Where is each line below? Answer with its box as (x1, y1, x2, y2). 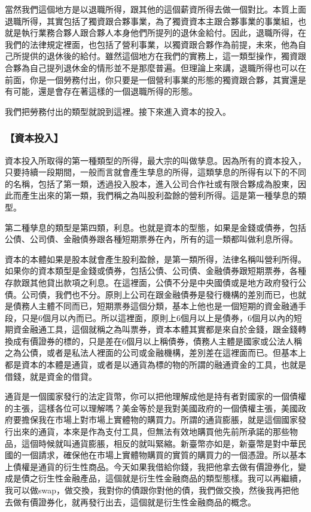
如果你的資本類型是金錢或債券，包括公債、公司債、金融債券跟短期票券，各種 (5, 264, 306, 277)
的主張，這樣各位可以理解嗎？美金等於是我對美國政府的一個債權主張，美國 (5, 401, 298, 414)
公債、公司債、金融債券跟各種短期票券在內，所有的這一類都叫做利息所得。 (5, 233, 298, 245)
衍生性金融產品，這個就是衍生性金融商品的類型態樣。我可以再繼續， (38, 472, 306, 484)
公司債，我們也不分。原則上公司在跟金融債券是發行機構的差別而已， (21, 288, 289, 300)
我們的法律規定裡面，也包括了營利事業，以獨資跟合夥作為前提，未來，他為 (5, 38, 298, 50)
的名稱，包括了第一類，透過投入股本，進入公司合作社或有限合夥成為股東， (5, 177, 298, 190)
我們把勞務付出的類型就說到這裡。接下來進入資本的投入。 (5, 105, 231, 117)
